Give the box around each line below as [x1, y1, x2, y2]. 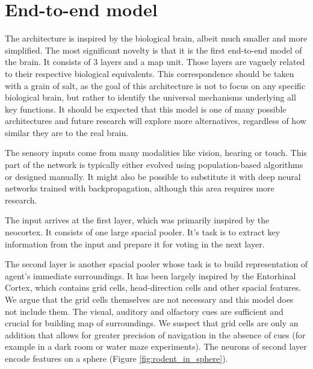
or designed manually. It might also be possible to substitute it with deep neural [5, 170, 301, 182]
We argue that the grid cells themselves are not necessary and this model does [5, 293, 294, 305]
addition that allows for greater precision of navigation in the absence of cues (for [5, 328, 306, 341]
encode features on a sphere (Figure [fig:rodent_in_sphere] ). [5, 352, 228, 364]
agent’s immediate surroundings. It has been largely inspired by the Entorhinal [5, 269, 296, 282]
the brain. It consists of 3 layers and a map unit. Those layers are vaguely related [5, 55, 305, 68]
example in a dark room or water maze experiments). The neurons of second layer [5, 340, 307, 353]
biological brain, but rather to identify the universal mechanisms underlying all [5, 91, 296, 104]
